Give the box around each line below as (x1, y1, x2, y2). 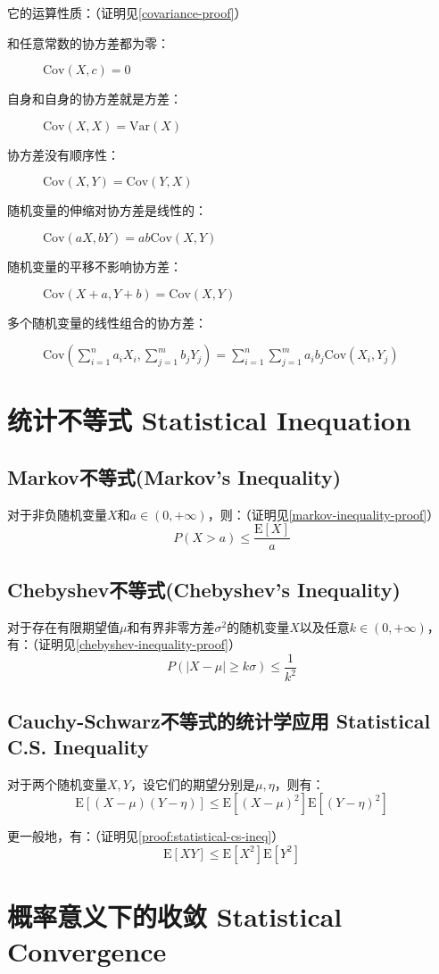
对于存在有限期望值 (7, 617, 120, 636)
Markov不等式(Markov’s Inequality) (7, 462, 342, 490)
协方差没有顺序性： (7, 145, 120, 163)
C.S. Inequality (7, 732, 149, 760)
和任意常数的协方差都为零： (7, 33, 170, 52)
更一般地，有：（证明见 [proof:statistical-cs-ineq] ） (7, 827, 285, 845)
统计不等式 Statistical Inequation (7, 402, 411, 438)
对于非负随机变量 (7, 504, 107, 523)
